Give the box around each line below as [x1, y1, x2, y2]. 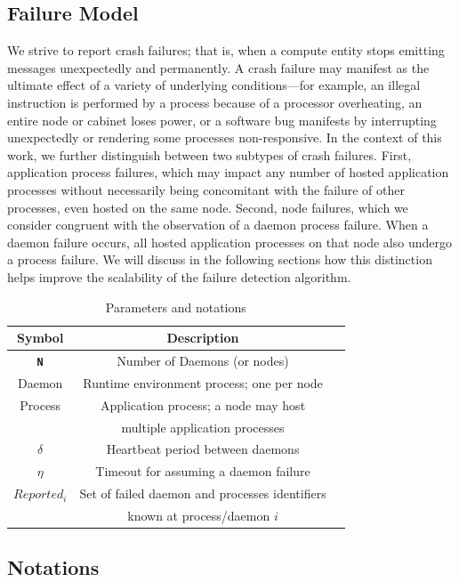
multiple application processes [121, 417, 285, 436]
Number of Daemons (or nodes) [117, 351, 289, 369]
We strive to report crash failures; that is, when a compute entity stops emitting [7, 41, 445, 60]
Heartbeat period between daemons [106, 440, 300, 458]
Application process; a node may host [100, 395, 306, 414]
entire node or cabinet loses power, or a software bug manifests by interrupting [7, 110, 437, 129]
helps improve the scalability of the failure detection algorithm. [7, 267, 351, 286]
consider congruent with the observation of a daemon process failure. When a [7, 215, 429, 234]
